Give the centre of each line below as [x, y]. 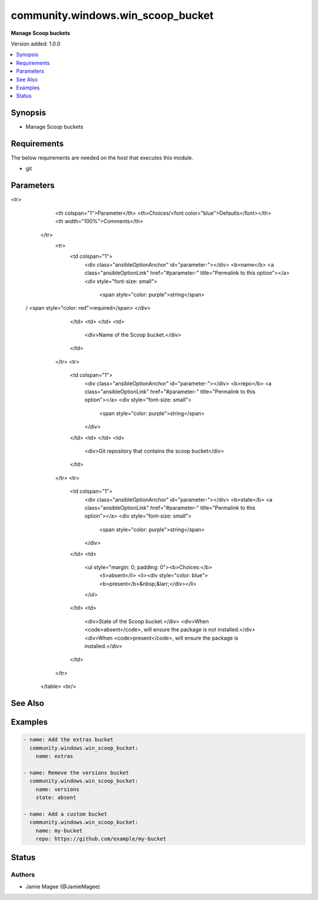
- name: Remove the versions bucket [76, 773]
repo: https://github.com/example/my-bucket [101, 839]
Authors [23, 875]
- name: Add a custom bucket [65, 814]
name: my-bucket [59, 830]
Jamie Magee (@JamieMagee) [63, 886]
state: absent [56, 797]
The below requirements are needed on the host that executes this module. [102, 158]
